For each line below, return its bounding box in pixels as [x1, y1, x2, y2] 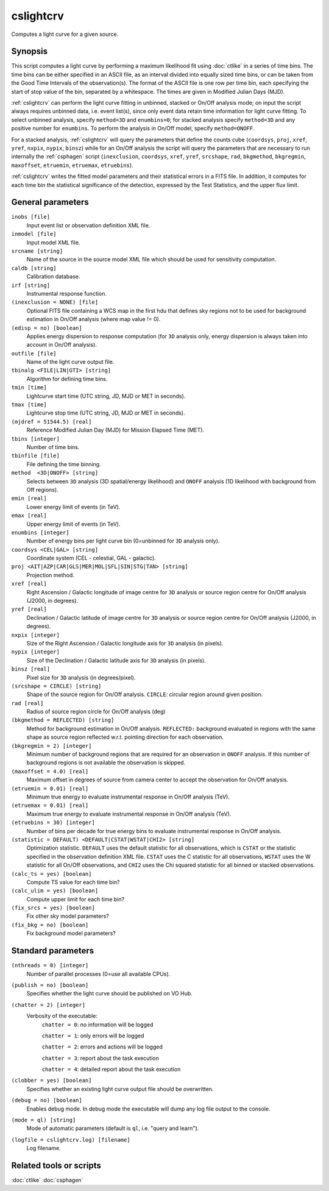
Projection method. [26, 571, 74, 578]
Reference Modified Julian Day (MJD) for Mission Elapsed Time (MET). [26, 427, 204, 434]
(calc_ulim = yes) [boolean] [11, 887, 99, 894]
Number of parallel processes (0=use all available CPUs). [26, 970, 171, 978]
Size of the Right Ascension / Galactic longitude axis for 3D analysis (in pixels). [26, 639, 224, 647]
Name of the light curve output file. [26, 358, 115, 366]
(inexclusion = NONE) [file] [11, 299, 99, 306]
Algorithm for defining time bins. [26, 375, 108, 382]
